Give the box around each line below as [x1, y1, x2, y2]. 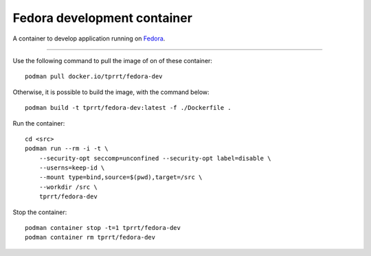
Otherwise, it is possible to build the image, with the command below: [12, 88, 210, 96]
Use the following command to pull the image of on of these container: [12, 56, 213, 65]
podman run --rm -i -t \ [25, 145, 109, 152]
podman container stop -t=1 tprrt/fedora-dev [25, 224, 181, 232]
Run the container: [12, 119, 65, 127]
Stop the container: [12, 208, 67, 216]
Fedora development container [12, 10, 192, 25]
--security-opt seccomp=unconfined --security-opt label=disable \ [38, 154, 271, 162]
